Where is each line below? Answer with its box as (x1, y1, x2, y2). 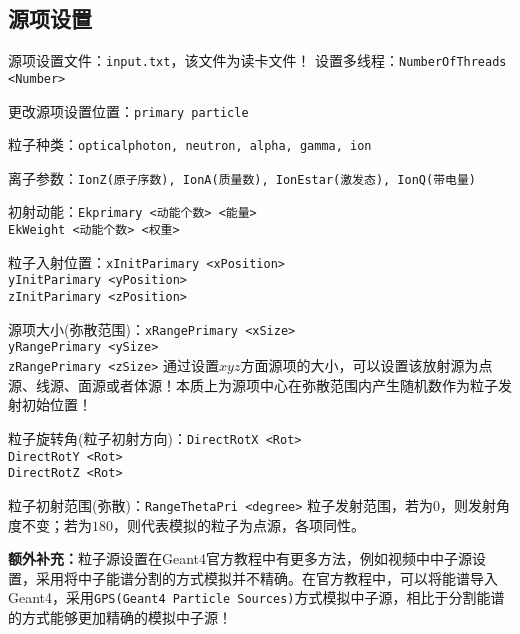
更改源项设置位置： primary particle (8, 100, 249, 121)
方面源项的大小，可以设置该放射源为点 (240, 355, 493, 376)
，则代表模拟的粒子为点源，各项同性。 (113, 514, 365, 535)
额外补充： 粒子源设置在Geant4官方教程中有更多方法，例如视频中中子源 (8, 548, 473, 569)
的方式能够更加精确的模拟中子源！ (8, 606, 232, 627)
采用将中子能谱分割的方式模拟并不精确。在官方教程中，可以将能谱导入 (35, 567, 498, 588)
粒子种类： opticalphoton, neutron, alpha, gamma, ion (8, 134, 372, 155)
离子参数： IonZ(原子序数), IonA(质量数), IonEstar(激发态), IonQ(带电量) (8, 167, 476, 188)
